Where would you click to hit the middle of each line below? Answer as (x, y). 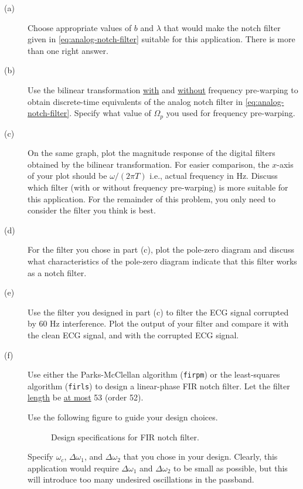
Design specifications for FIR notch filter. (125, 437)
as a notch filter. (57, 272)
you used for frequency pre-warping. (231, 113)
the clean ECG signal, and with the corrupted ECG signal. (133, 335)
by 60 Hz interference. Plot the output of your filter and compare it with (158, 323)
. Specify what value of (110, 113)
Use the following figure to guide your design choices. (123, 417)
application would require (73, 468)
